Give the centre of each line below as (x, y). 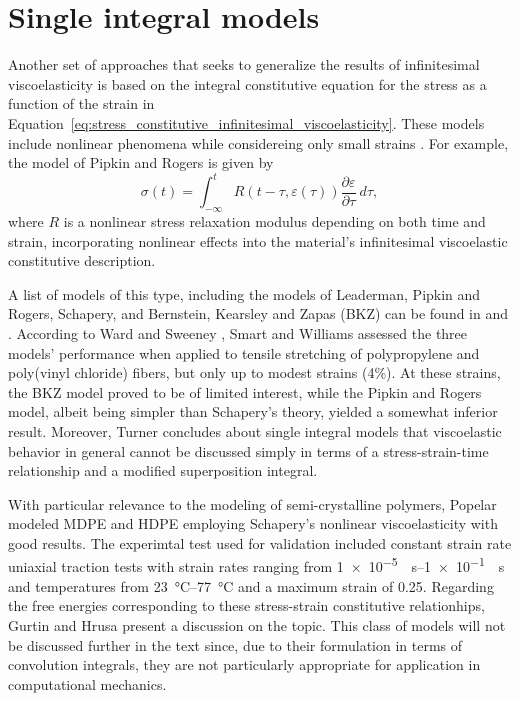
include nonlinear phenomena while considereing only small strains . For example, (258, 142)
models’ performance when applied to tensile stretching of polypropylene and (244, 352)
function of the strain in (81, 103)
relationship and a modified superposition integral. (163, 470)
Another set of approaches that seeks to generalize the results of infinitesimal (244, 64)
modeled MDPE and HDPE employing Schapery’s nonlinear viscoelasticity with (253, 523)
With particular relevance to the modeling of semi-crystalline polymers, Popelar (252, 503)
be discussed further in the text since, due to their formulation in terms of (235, 644)
